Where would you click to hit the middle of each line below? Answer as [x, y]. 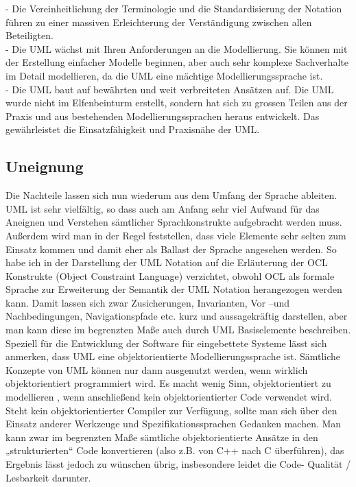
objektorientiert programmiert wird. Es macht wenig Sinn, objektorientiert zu [168, 383]
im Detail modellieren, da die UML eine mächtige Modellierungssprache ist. [164, 75]
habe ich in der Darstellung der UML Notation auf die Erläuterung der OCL [167, 262]
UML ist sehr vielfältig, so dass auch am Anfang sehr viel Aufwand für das [163, 208]
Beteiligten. [29, 35]
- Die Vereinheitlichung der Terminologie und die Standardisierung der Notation [174, 8]
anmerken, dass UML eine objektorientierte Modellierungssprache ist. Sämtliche [173, 356]
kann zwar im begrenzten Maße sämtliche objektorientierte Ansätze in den [162, 437]
